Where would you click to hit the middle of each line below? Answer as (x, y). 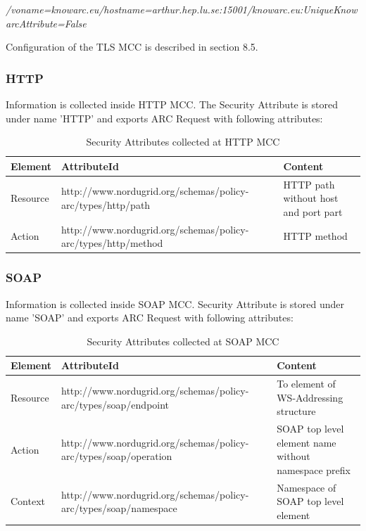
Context (28, 501)
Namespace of (307, 487)
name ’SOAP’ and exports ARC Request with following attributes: (150, 318)
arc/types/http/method (112, 243)
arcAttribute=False (46, 23)
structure (296, 411)
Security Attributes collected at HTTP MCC (183, 142)
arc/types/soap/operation (116, 456)
